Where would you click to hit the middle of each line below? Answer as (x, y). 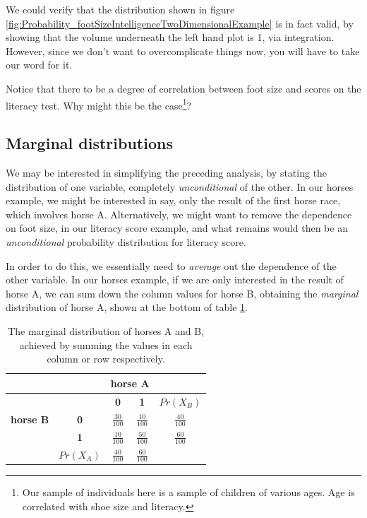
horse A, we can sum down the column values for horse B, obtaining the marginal (182, 293)
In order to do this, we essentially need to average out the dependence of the (171, 265)
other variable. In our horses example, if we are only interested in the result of (175, 279)
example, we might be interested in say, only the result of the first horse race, (173, 200)
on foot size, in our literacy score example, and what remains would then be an (177, 228)
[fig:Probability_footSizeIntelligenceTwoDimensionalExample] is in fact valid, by (180, 23)
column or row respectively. (106, 359)
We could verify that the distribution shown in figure (120, 9)
